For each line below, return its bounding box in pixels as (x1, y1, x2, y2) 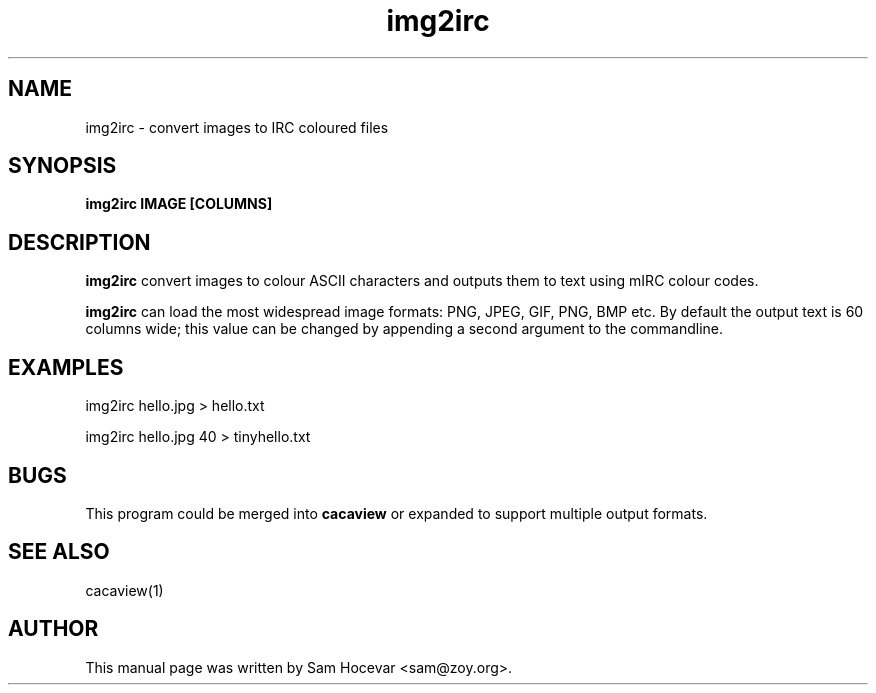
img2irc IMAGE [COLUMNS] (85, 195, 273, 213)
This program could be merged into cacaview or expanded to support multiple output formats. (85, 504, 708, 522)
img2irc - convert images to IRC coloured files (85, 118, 389, 136)
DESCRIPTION (8, 229, 151, 255)
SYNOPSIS (8, 153, 117, 179)
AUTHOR (8, 616, 99, 642)
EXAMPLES (8, 354, 124, 380)
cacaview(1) (85, 581, 164, 599)
